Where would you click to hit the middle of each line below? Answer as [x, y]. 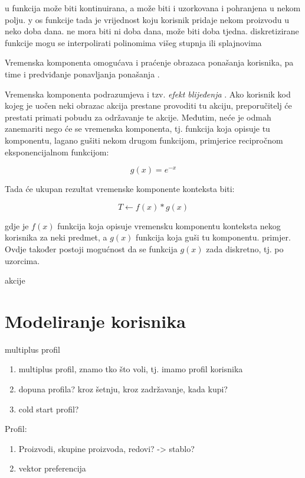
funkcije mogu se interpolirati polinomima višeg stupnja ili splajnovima [133, 42]
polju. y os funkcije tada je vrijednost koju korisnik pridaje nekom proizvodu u [147, 19]
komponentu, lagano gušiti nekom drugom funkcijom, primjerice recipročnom [144, 140]
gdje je [17, 225]
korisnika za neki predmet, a [56, 237]
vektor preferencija [52, 468]
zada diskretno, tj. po [245, 248]
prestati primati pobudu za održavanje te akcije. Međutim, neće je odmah [138, 117]
